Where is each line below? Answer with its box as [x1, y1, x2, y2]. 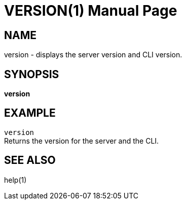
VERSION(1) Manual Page [4, 2, 177, 19]
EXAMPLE [4, 107, 56, 120]
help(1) [4, 175, 27, 184]
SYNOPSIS [4, 67, 59, 81]
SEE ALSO [4, 154, 56, 167]
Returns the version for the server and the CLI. [4, 136, 159, 145]
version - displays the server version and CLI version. [4, 50, 182, 59]
